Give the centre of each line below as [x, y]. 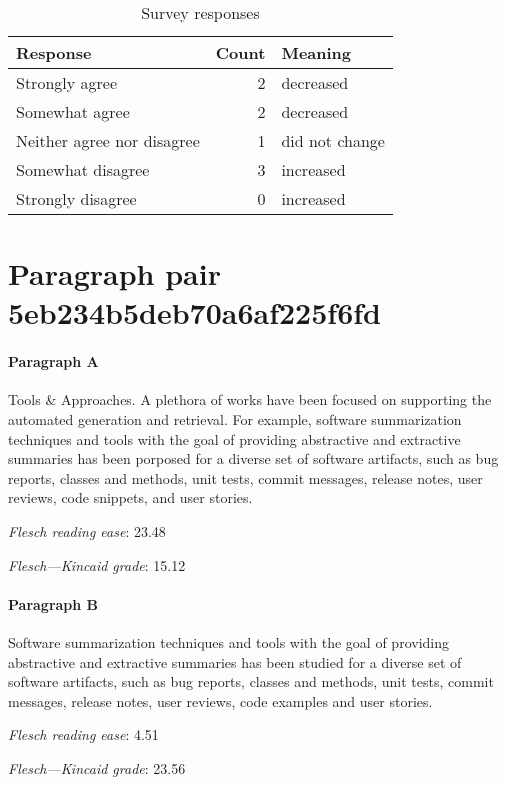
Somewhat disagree [83, 169]
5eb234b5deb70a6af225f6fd [194, 312]
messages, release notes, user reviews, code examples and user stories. [220, 700]
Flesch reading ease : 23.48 [87, 530]
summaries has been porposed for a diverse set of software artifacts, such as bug [253, 458]
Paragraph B [53, 603]
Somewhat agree [73, 111]
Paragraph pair [114, 273]
